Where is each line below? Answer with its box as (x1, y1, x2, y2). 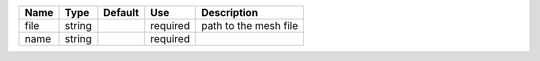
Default (103, 6, 140, 19)
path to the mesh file (201, 19, 299, 32)
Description (201, 6, 259, 19)
